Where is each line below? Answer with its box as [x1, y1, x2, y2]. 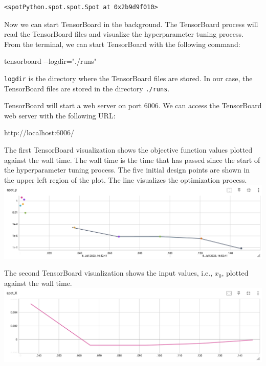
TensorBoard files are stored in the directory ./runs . [4, 83, 170, 93]
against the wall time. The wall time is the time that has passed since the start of [4, 154, 260, 165]
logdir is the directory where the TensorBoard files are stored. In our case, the [4, 72, 253, 83]
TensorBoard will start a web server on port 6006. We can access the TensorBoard [4, 100, 262, 111]
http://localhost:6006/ [4, 127, 74, 138]
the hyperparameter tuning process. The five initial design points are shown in [4, 164, 250, 175]
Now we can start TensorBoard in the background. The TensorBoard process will [4, 18, 258, 29]
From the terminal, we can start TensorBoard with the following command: [4, 38, 240, 49]
